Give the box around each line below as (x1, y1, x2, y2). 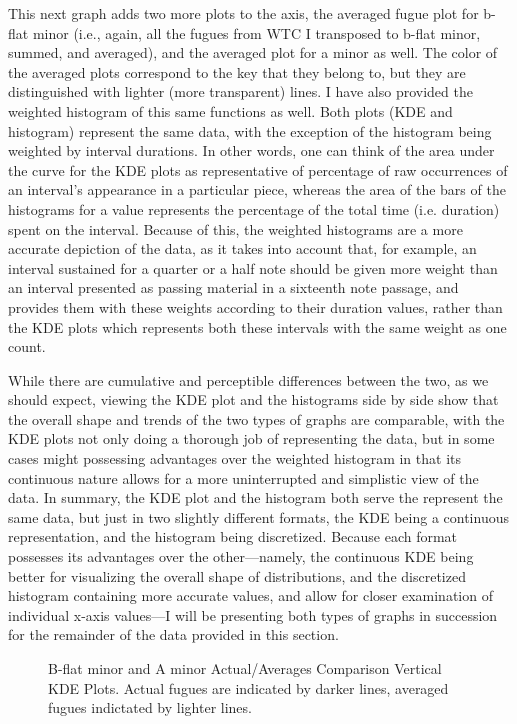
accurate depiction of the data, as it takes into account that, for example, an (8, 238, 477, 259)
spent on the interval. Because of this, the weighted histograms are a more (8, 218, 463, 239)
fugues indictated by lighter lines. (48, 697, 252, 718)
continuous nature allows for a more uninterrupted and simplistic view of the (8, 467, 479, 488)
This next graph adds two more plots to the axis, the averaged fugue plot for (8, 3, 479, 23)
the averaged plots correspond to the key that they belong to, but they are (8, 61, 466, 82)
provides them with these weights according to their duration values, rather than (8, 296, 503, 317)
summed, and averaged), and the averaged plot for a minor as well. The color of (8, 42, 498, 63)
